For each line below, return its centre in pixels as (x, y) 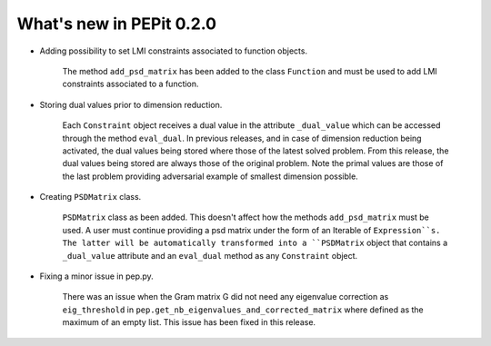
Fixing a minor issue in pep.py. (96, 276)
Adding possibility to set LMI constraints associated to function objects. (174, 51)
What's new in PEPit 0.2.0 (117, 24)
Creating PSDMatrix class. (90, 197)
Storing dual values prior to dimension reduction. (131, 104)
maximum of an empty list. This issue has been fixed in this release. (189, 322)
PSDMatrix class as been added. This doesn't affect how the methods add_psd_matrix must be (245, 217)
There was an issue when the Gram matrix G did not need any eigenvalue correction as (225, 297)
